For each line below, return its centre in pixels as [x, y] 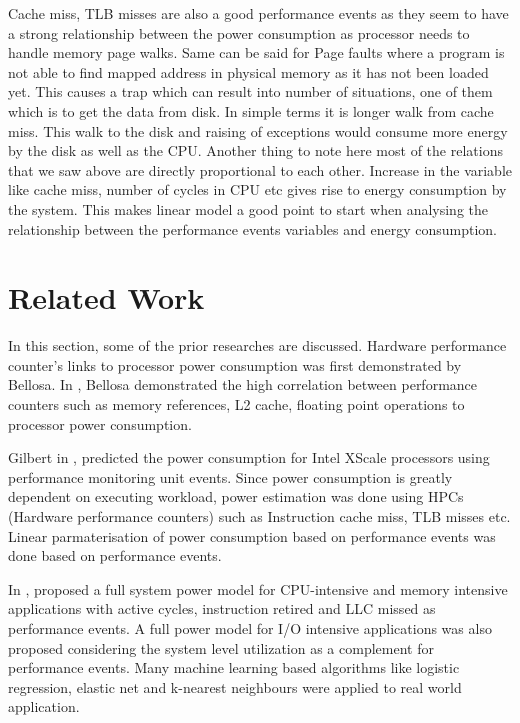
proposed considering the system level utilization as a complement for [221, 647]
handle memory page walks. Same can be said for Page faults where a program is [256, 52]
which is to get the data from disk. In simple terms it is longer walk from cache [251, 110]
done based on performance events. [115, 555]
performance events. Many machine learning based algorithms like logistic [234, 667]
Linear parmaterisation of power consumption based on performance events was [252, 535]
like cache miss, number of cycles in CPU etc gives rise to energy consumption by [257, 189]
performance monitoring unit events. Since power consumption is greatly [230, 476]
